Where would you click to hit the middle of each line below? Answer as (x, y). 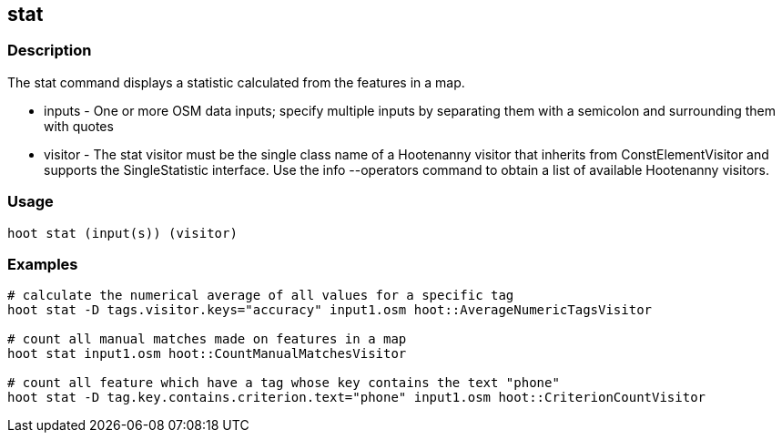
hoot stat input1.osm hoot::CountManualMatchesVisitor (207, 354)
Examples (43, 264)
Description (50, 51)
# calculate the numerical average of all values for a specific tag (261, 296)
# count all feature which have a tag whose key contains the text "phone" (284, 383)
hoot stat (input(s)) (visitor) (122, 233)
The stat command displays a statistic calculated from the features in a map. (236, 82)
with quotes (79, 126)
